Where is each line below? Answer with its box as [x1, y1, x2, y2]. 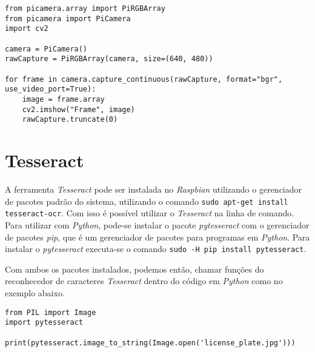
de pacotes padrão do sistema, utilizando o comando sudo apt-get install [5, 194, 288, 207]
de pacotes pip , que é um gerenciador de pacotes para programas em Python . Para [5, 230, 310, 243]
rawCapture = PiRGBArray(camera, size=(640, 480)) [5, 55, 213, 64]
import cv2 [5, 24, 48, 33]
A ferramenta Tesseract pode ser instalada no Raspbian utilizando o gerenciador [5, 183, 302, 195]
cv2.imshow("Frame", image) [22, 105, 135, 114]
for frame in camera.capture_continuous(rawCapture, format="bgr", [5, 75, 283, 84]
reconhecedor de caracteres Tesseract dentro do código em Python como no [5, 274, 283, 287]
